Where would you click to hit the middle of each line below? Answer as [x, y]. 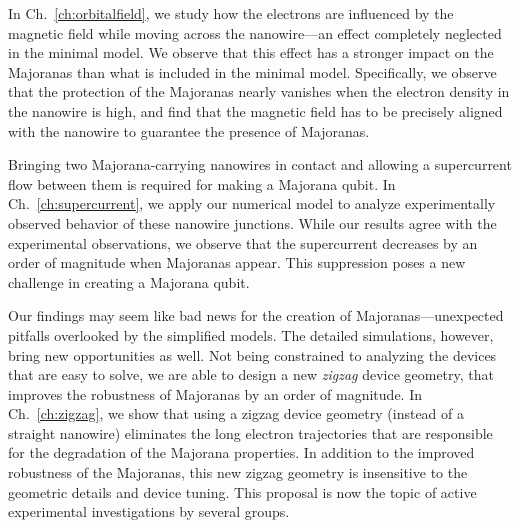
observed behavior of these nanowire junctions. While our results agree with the [252, 222]
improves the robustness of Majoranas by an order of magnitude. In [215, 393]
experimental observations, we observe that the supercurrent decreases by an [243, 242]
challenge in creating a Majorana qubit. [129, 281]
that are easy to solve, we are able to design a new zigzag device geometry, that [251, 374]
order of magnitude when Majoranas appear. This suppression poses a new [237, 262]
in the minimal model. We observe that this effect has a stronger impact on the [251, 52]
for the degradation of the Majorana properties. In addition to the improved [241, 452]
